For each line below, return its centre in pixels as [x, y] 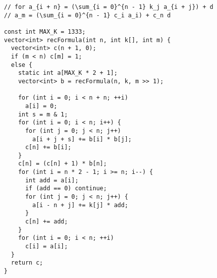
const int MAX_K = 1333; [45, 31]
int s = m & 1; [43, 114]
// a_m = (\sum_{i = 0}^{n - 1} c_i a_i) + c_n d [87, 15]
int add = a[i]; [52, 180]
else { [22, 65]
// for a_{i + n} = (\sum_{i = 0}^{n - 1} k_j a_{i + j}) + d [109, 7]
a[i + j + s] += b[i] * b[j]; [82, 139]
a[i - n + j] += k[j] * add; [80, 205]
